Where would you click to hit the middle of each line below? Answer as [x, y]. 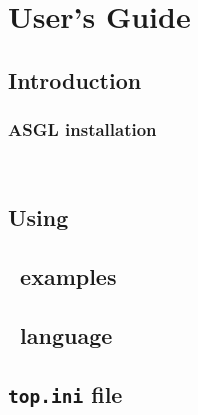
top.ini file [65, 393]
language [66, 334]
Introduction [75, 79]
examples [68, 276]
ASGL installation [82, 129]
